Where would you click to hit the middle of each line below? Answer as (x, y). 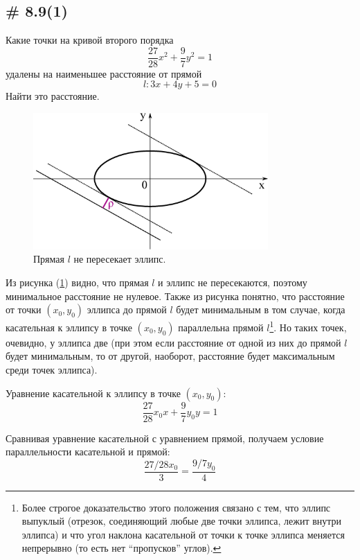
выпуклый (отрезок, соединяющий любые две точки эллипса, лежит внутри (182, 521)
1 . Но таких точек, (308, 326)
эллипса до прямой (127, 309)
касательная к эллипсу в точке (69, 327)
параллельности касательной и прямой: (88, 452)
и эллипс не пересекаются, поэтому (233, 282)
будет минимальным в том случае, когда (261, 309)
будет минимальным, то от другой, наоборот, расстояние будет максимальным (170, 356)
